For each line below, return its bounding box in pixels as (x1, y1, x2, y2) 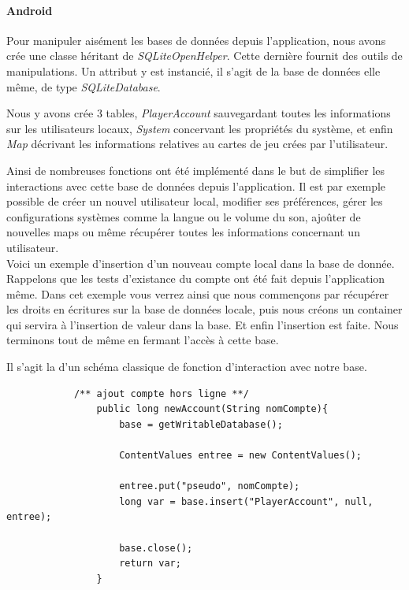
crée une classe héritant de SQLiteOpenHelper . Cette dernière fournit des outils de (6, 47, 403, 64)
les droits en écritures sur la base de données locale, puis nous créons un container (6, 301, 403, 317)
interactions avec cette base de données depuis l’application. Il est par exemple (6, 177, 386, 194)
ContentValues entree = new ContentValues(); (119, 450, 363, 462)
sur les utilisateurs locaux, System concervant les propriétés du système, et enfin (6, 120, 393, 136)
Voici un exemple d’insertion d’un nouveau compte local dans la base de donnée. (6, 254, 395, 271)
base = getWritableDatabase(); (119, 418, 283, 430)
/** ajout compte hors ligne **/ (73, 388, 249, 399)
